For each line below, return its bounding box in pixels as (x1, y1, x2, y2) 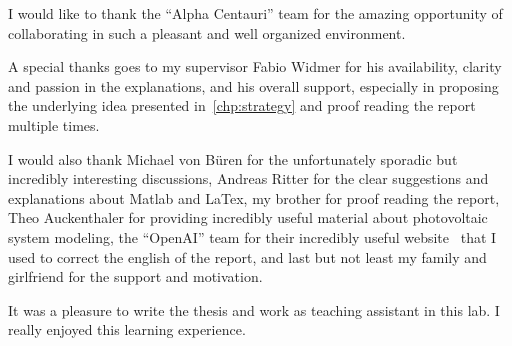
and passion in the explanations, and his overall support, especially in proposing (8, 75, 499, 96)
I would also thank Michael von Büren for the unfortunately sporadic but (8, 148, 458, 169)
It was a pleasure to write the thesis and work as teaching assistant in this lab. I (8, 299, 500, 320)
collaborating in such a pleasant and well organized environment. (8, 22, 406, 43)
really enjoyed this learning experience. (8, 319, 246, 340)
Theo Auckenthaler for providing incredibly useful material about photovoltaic (8, 207, 488, 228)
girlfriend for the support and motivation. (8, 266, 263, 287)
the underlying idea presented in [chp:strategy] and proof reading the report (8, 95, 476, 116)
